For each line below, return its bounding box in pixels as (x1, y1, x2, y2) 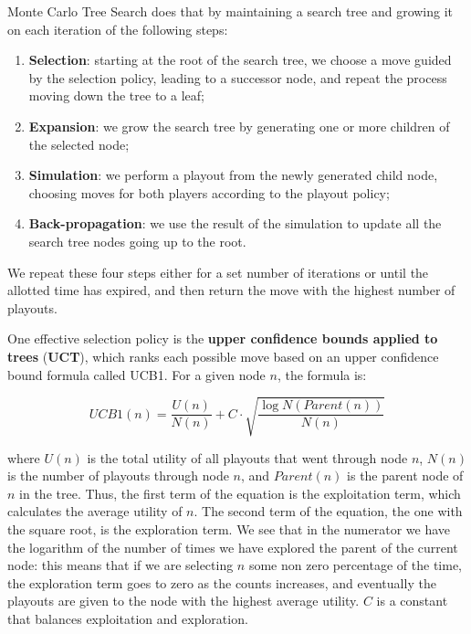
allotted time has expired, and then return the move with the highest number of (7, 280, 455, 300)
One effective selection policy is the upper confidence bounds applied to (7, 329, 438, 348)
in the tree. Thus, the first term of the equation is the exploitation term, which (19, 483, 461, 502)
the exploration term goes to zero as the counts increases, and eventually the (7, 573, 436, 592)
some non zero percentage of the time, (248, 555, 462, 575)
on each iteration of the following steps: (7, 19, 228, 38)
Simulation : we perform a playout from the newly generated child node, (28, 165, 438, 185)
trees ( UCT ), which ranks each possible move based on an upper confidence (7, 346, 439, 365)
